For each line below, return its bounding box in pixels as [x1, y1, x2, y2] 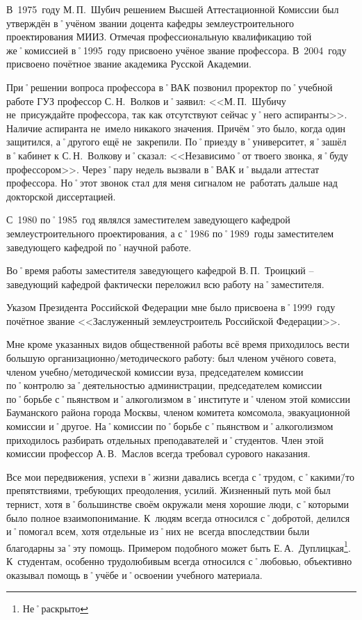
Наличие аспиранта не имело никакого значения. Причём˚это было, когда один [6, 120, 346, 135]
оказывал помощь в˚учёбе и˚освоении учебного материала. [6, 567, 263, 582]
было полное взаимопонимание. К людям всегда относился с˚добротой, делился [6, 510, 350, 525]
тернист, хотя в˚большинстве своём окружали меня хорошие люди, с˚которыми [6, 497, 349, 511]
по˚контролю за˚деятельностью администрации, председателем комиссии [6, 378, 322, 392]
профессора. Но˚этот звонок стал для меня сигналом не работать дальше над [6, 175, 338, 190]
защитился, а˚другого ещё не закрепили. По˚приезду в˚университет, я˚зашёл [6, 134, 347, 149]
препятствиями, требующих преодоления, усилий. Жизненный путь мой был [6, 483, 331, 498]
